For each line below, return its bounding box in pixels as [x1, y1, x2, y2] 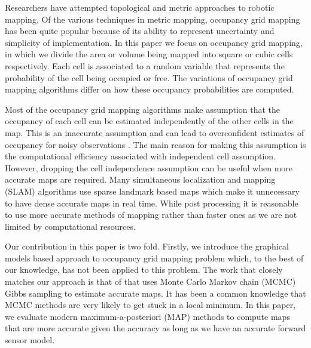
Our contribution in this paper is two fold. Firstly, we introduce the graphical [5, 240, 289, 252]
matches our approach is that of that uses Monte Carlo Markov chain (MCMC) [5, 275, 296, 288]
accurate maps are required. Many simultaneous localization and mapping [5, 173, 276, 186]
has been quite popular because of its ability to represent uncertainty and [5, 24, 275, 37]
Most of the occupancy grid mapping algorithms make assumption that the [5, 103, 280, 115]
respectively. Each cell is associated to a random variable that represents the [5, 59, 285, 72]
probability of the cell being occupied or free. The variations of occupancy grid [5, 71, 293, 84]
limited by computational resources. [5, 220, 136, 232]
